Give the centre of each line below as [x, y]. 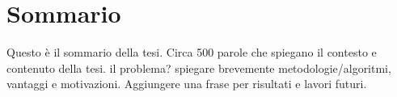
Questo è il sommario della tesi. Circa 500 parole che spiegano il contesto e [192, 52]
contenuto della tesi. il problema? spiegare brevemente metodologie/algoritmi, [199, 67]
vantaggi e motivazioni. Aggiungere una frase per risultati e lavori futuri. [187, 84]
